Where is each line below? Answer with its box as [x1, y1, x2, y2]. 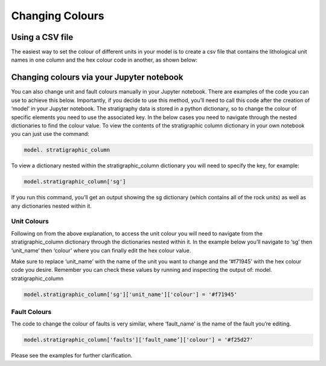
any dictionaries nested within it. [11, 202, 92, 210]
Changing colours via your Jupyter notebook [11, 72, 184, 83]
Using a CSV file [11, 32, 74, 42]
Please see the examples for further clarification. [11, 352, 133, 359]
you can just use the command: [11, 130, 90, 138]
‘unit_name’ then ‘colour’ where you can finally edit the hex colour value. [11, 246, 191, 254]
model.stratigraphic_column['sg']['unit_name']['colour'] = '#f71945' [24, 291, 238, 298]
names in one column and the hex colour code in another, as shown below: [11, 56, 197, 63]
